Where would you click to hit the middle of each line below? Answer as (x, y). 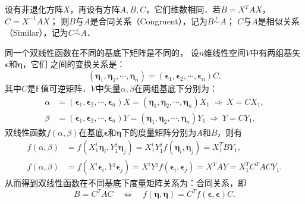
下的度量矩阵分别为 (159, 132)
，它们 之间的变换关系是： (74, 64)
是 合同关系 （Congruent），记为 (149, 21)
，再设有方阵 (95, 9)
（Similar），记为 (37, 32)
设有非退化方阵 (34, 9)
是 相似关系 (279, 21)
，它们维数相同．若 (183, 9)
